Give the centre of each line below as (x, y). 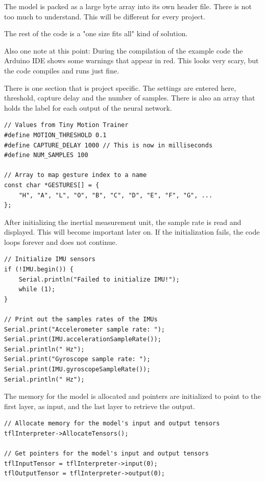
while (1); (37, 289)
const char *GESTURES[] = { (52, 185)
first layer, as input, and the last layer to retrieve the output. (100, 406)
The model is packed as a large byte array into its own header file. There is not (128, 6)
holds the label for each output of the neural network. (88, 107)
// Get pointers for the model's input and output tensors (106, 454)
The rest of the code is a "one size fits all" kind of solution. (96, 33)
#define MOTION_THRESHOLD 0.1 (55, 135)
